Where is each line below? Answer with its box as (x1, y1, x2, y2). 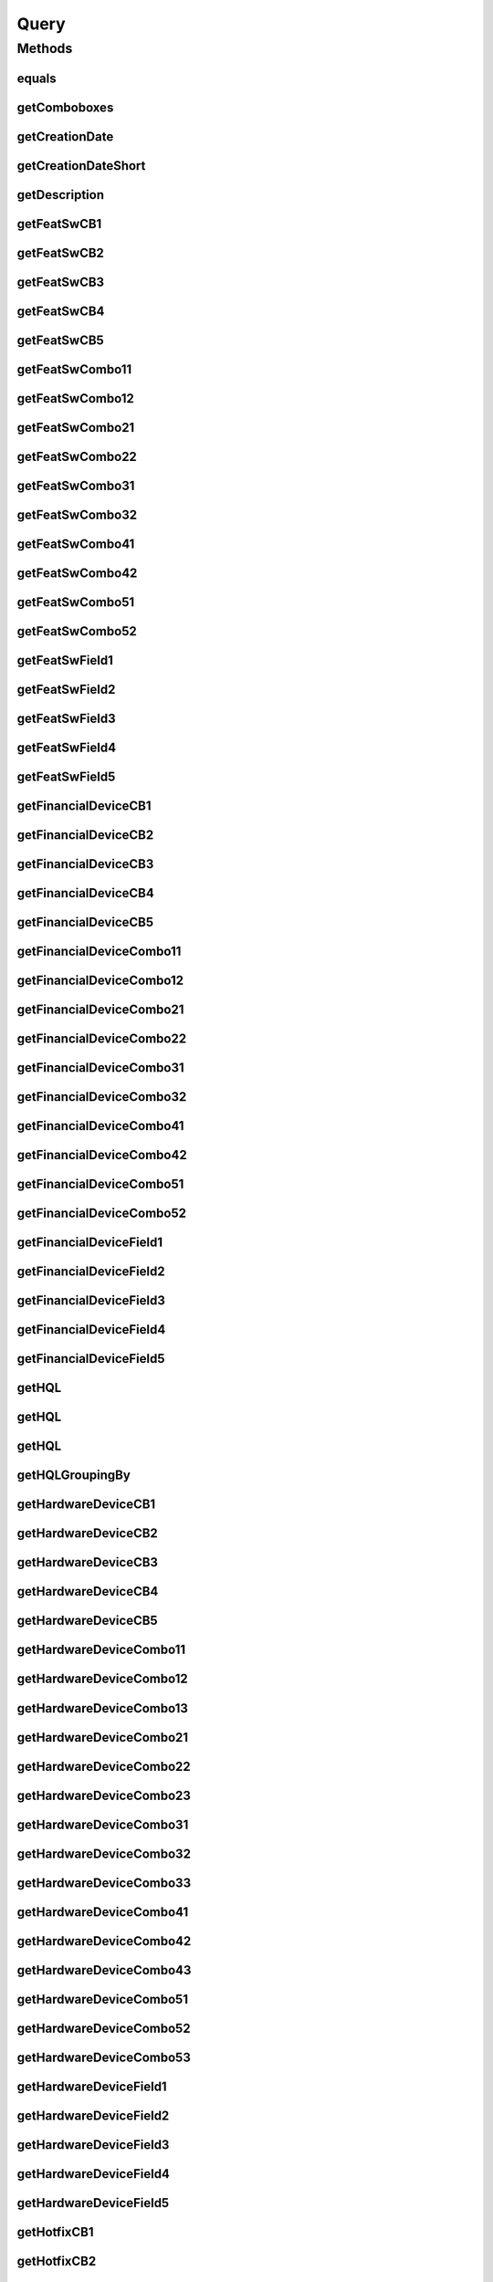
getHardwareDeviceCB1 (16, 1497, 156, 1513)
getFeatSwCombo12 (16, 391, 134, 406)
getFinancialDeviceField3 (16, 1293, 166, 1309)
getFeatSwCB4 (16, 303, 105, 319)
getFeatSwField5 (16, 769, 116, 784)
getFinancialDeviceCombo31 (16, 1060, 184, 1076)
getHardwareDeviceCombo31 (16, 1816, 189, 1832)
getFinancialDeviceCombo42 (16, 1147, 187, 1163)
